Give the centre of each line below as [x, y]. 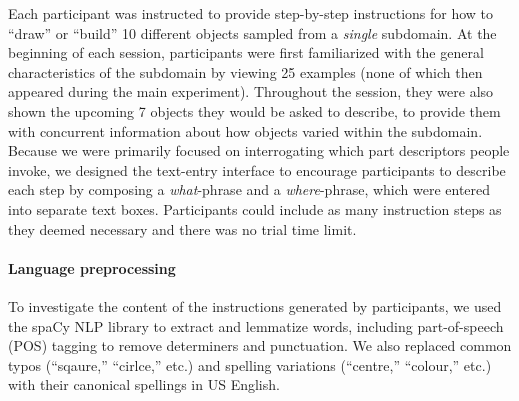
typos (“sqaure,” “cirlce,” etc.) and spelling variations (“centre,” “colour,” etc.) [250, 364]
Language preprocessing [92, 267]
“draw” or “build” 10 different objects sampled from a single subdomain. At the [252, 32]
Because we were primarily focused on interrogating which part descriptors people [259, 150]
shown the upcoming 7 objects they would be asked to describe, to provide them [254, 110]
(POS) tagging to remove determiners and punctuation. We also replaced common [260, 345]
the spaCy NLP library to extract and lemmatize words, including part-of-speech [256, 325]
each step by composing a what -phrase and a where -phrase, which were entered [249, 189]
